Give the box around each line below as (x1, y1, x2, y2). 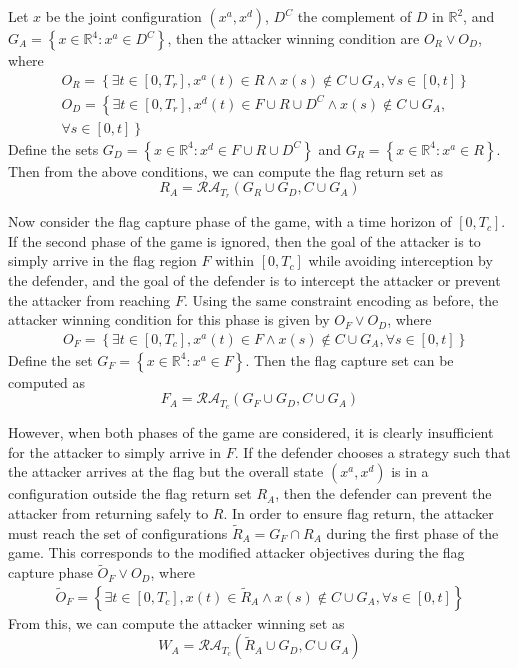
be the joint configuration (45, 6, 202, 26)
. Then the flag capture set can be (245, 349, 454, 370)
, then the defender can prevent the (275, 483, 492, 504)
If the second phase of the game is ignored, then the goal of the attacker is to (8, 230, 481, 251)
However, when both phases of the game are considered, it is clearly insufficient (8, 422, 494, 443)
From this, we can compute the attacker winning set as (8, 612, 345, 633)
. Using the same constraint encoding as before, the (183, 289, 499, 310)
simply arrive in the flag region (8, 250, 197, 271)
